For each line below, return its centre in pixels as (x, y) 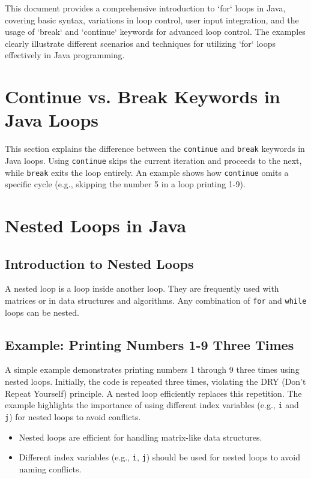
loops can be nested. (42, 312)
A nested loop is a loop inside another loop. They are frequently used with (142, 288)
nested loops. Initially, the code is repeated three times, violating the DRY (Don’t (155, 381)
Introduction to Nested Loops (99, 263)
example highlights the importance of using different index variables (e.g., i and (152, 405)
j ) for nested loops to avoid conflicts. (73, 416)
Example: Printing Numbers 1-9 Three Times (149, 344)
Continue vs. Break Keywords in (143, 96)
